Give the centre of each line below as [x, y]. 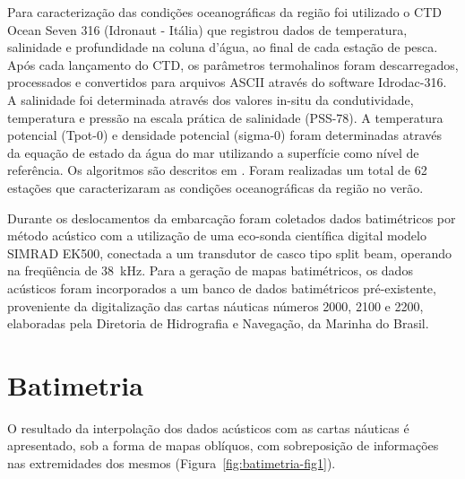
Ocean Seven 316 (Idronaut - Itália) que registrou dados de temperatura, [207, 29]
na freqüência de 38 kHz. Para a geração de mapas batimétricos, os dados [210, 270]
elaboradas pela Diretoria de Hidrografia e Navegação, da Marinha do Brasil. [218, 323]
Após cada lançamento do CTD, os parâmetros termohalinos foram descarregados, [233, 64]
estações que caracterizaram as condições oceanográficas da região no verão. [215, 187]
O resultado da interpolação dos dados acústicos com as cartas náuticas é [208, 427]
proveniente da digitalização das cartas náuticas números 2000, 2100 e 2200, [215, 305]
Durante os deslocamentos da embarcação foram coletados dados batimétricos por [232, 218]
